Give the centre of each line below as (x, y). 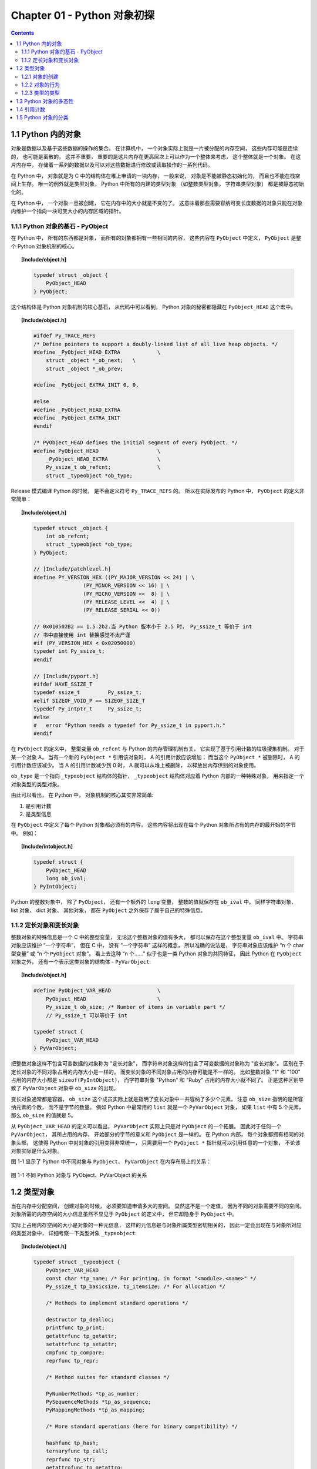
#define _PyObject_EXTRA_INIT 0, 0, (86, 385)
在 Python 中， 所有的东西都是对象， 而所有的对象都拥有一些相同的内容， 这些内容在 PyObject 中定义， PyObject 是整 (156, 238)
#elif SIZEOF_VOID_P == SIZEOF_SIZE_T (89, 700)
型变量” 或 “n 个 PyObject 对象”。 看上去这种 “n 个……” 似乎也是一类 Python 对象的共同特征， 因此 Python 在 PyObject (156, 953)
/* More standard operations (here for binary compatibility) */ (142, 1427)
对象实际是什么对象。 (37, 1151)
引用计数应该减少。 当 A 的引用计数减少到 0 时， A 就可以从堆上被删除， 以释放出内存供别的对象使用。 (135, 765)
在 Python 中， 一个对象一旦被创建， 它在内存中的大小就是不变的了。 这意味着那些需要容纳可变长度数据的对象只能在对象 (157, 203)
